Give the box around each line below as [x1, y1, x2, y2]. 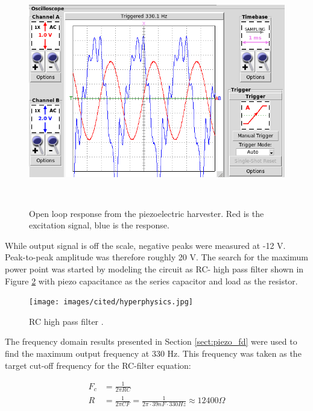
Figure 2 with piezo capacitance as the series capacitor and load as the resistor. [5, 274, 298, 287]
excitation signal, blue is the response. [29, 219, 169, 231]
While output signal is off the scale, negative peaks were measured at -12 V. [5, 239, 286, 251]
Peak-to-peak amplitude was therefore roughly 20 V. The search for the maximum [5, 251, 308, 263]
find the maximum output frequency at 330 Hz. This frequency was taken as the [5, 347, 302, 359]
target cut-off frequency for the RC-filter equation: [5, 359, 191, 371]
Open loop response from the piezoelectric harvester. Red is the [29, 207, 264, 219]
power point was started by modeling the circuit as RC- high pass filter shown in [5, 262, 304, 275]
